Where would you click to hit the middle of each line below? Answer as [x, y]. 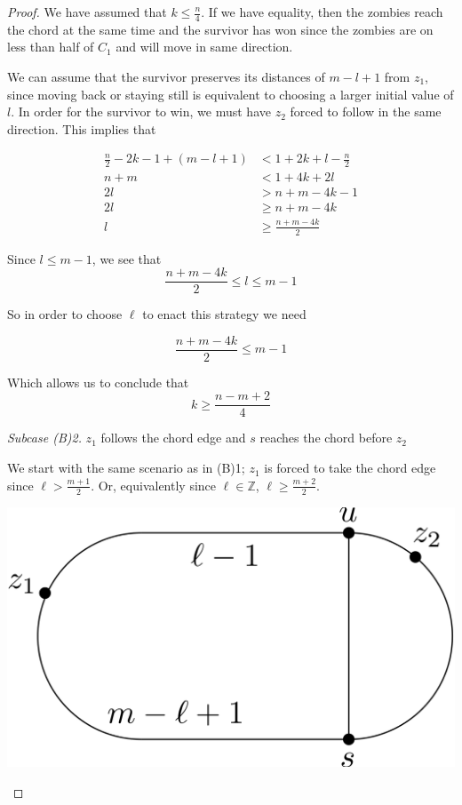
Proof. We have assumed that [87, 12]
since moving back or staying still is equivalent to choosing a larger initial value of [231, 94]
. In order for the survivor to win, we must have [141, 112]
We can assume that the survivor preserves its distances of [166, 77]
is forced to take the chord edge [350, 468]
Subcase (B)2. [44, 438]
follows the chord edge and [173, 438]
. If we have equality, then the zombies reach [322, 12]
